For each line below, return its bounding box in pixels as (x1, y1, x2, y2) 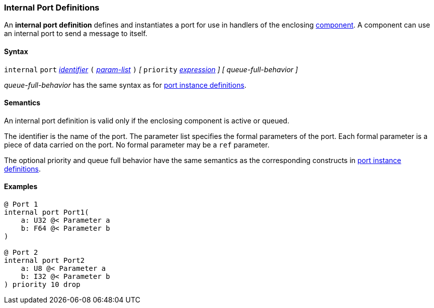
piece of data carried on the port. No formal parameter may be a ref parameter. (4, 140, 270, 149)
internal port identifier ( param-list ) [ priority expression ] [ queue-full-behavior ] (4, 65, 298, 74)
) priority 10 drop (4, 280, 80, 289)
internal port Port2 (4, 256, 85, 265)
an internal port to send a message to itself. (4, 29, 147, 38)
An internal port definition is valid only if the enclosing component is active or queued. (4, 116, 290, 125)
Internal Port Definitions (4, 3, 100, 13)
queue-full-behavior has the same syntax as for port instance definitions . (4, 80, 246, 89)
